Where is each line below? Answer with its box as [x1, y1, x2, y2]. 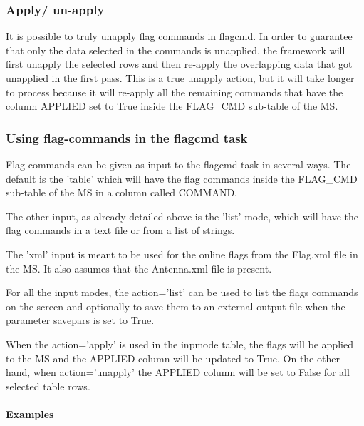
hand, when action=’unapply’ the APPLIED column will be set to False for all [6, 365, 350, 380]
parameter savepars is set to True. [6, 313, 155, 328]
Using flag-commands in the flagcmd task [6, 128, 248, 146]
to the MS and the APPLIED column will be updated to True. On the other [6, 350, 340, 365]
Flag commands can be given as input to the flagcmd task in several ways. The [6, 157, 351, 171]
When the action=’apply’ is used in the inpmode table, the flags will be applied [6, 336, 353, 351]
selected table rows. [6, 378, 90, 393]
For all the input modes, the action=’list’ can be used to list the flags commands [6, 285, 358, 300]
